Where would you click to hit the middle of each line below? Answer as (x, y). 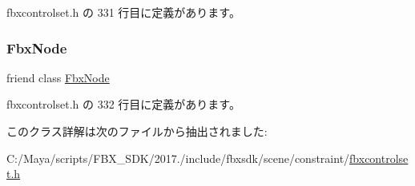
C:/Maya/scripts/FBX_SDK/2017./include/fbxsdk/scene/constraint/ (178, 158)
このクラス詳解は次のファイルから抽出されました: (137, 131)
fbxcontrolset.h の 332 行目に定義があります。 (123, 104)
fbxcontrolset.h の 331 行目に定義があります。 (123, 12)
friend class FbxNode (58, 77)
